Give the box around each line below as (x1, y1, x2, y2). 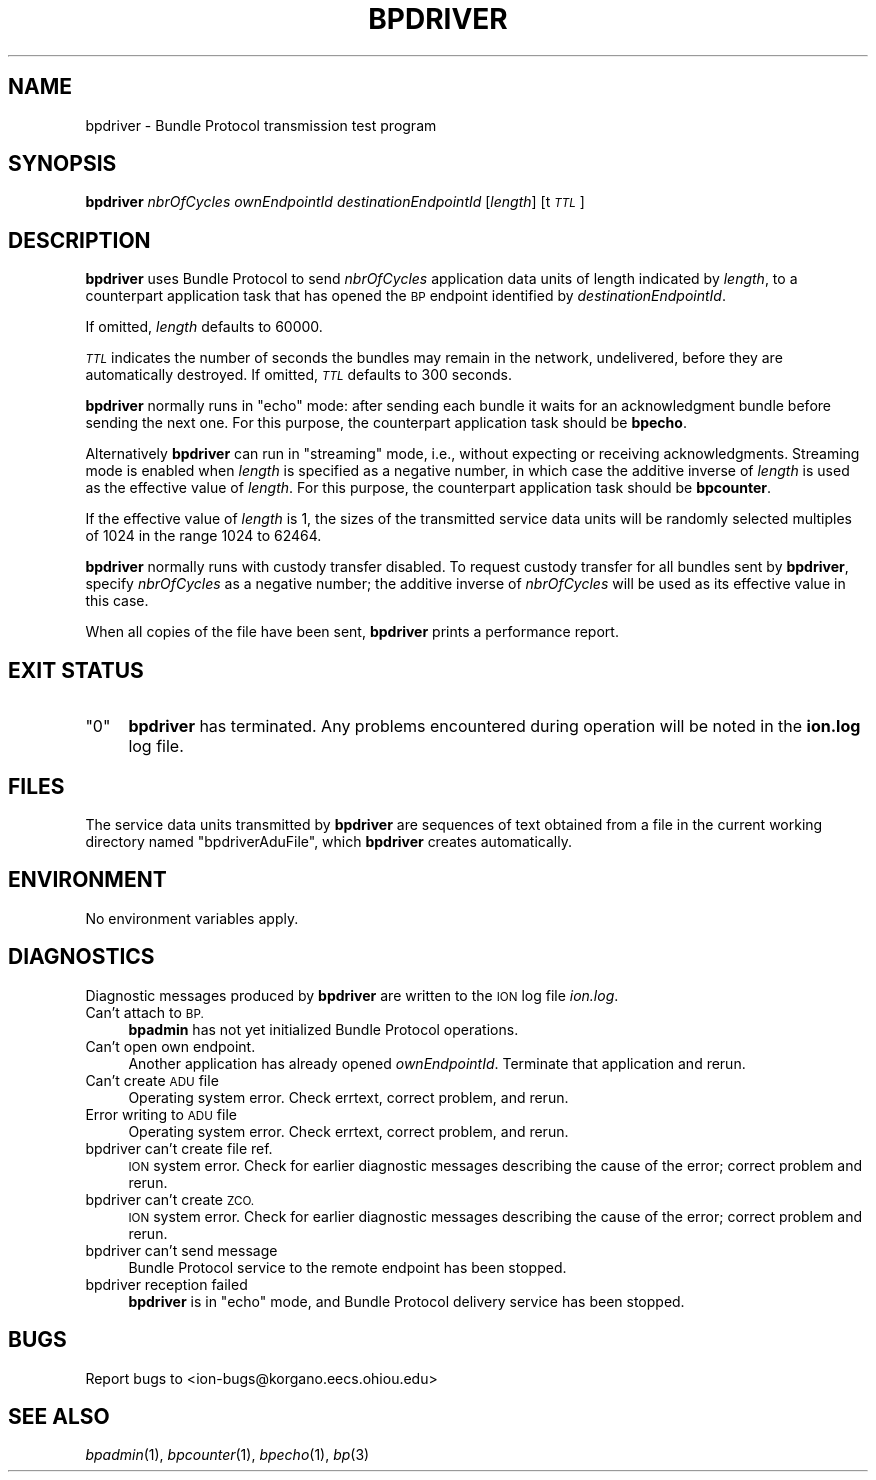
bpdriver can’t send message (85, 1241, 278, 1259)
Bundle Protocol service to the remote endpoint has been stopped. (128, 1258, 567, 1276)
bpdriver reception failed (85, 1275, 248, 1293)
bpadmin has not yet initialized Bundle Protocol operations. (128, 1020, 519, 1038)
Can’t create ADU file (85, 1071, 219, 1089)
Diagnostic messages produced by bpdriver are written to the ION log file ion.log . (85, 986, 619, 1004)
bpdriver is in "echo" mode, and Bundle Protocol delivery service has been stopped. (128, 1292, 685, 1310)
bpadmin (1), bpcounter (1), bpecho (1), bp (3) (85, 1446, 370, 1464)
